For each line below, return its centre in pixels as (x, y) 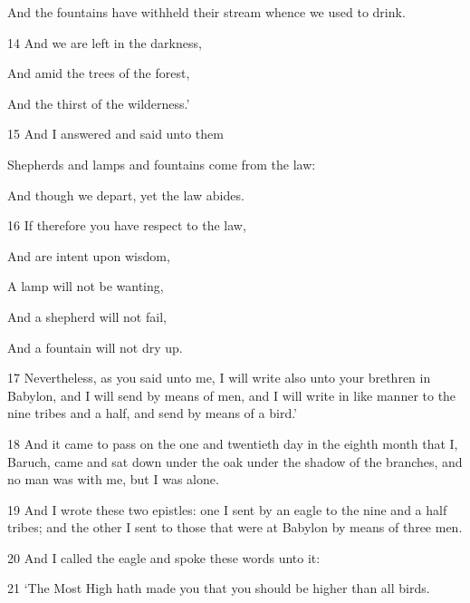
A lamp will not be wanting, (86, 286)
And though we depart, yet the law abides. (126, 195)
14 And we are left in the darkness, (105, 42)
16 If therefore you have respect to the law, (127, 225)
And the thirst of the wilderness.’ (99, 103)
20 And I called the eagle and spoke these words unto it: (164, 557)
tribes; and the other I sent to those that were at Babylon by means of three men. (235, 527)
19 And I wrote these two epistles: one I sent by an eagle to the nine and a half (227, 509)
